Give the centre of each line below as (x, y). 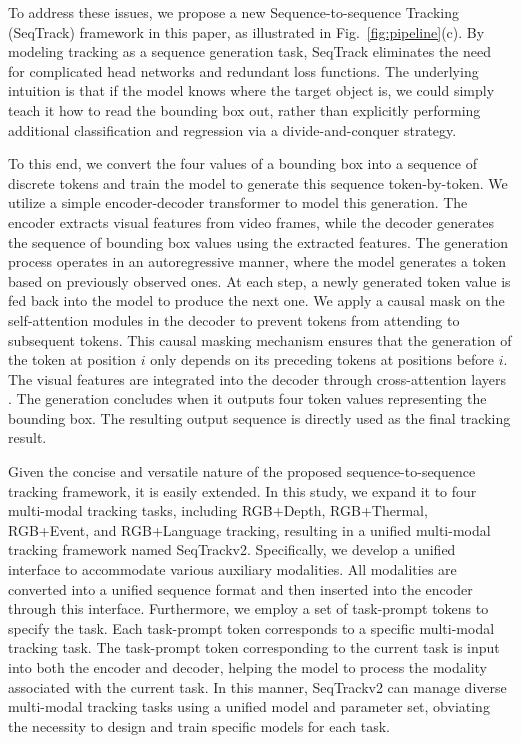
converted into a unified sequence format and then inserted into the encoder (240, 588)
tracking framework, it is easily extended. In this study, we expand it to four (242, 490)
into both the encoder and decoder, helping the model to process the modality (248, 667)
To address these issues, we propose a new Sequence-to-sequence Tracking (233, 12)
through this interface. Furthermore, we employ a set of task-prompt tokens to (248, 608)
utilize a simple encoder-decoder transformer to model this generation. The (238, 202)
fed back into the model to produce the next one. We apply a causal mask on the (256, 300)
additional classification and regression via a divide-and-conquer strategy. (232, 129)
